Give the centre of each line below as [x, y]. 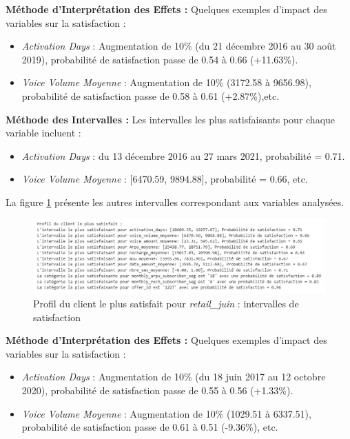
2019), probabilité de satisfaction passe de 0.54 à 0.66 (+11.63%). [160, 59]
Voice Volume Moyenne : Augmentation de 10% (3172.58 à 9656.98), [166, 82]
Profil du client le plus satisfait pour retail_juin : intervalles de [166, 304]
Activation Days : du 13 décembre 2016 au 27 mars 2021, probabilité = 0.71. [183, 155]
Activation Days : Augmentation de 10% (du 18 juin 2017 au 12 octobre [174, 377]
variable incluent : [43, 133]
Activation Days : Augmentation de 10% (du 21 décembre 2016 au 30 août [179, 46]
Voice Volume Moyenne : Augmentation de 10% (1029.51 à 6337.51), [166, 413]
